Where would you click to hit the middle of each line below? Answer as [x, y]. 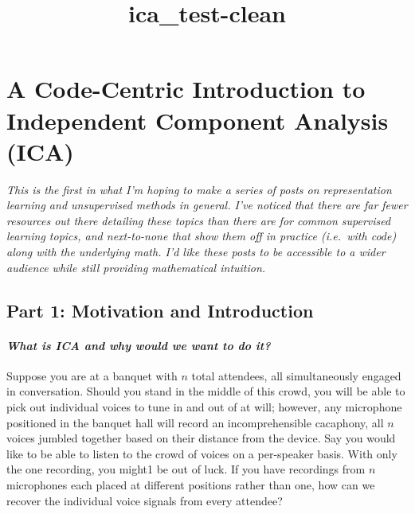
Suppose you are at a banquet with [92, 375]
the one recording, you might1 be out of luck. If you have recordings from [186, 469]
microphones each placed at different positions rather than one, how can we [191, 484]
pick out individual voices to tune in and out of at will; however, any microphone [204, 407]
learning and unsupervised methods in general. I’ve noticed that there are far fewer [207, 205]
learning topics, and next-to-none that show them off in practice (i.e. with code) [202, 236]
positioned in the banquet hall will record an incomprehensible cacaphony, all [195, 422]
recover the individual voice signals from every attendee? [145, 500]
